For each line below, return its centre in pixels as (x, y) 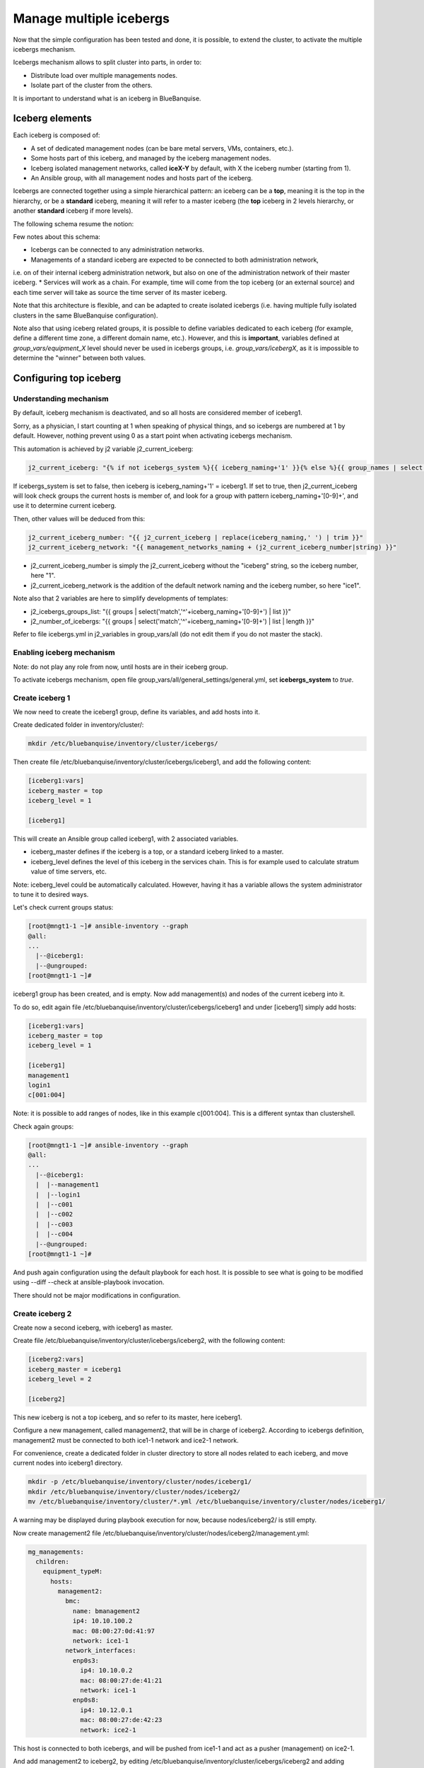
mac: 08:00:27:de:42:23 (121, 1720)
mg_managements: (56, 1552)
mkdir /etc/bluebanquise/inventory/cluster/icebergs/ (123, 744)
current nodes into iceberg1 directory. (68, 1463)
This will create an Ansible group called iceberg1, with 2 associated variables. (126, 839)
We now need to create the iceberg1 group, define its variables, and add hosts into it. (137, 712)
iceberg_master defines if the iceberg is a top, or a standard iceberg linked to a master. (157, 851)
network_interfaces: (101, 1651)
